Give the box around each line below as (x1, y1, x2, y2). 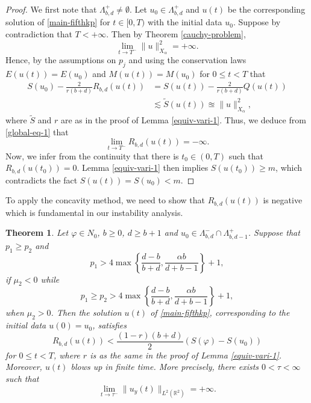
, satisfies (92, 319, 127, 331)
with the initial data (147, 16, 222, 28)
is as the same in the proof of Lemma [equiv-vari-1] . (90, 348, 282, 361)
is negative (263, 194, 303, 206)
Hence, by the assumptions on (5, 54, 116, 66)
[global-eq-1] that (5, 125, 69, 138)
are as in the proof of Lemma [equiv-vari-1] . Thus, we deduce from (60, 114, 306, 126)
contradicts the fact (5, 173, 78, 186)
